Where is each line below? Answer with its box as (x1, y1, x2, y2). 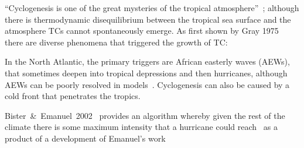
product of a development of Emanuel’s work (5, 132, 166, 144)
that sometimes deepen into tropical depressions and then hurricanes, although (5, 66, 288, 79)
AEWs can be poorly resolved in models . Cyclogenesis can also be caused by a (5, 78, 290, 90)
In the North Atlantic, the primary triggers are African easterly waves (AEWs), (5, 55, 290, 68)
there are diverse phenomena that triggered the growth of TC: (5, 36, 228, 48)
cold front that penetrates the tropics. (5, 90, 141, 102)
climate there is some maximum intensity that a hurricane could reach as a (5, 121, 278, 133)
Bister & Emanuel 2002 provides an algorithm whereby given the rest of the (5, 109, 285, 121)
